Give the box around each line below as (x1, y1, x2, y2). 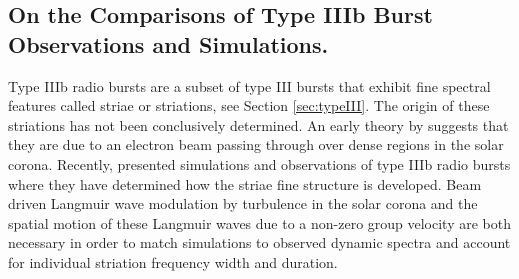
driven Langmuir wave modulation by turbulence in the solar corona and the (8, 193, 478, 214)
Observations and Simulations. (8, 28, 329, 59)
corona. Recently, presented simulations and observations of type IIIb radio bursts (8, 153, 511, 174)
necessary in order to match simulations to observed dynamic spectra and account (8, 232, 511, 253)
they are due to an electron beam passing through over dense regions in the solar (8, 134, 504, 155)
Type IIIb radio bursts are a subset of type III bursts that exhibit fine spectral (8, 75, 491, 96)
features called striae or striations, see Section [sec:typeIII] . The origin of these (8, 95, 490, 116)
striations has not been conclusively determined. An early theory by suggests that (8, 114, 509, 135)
